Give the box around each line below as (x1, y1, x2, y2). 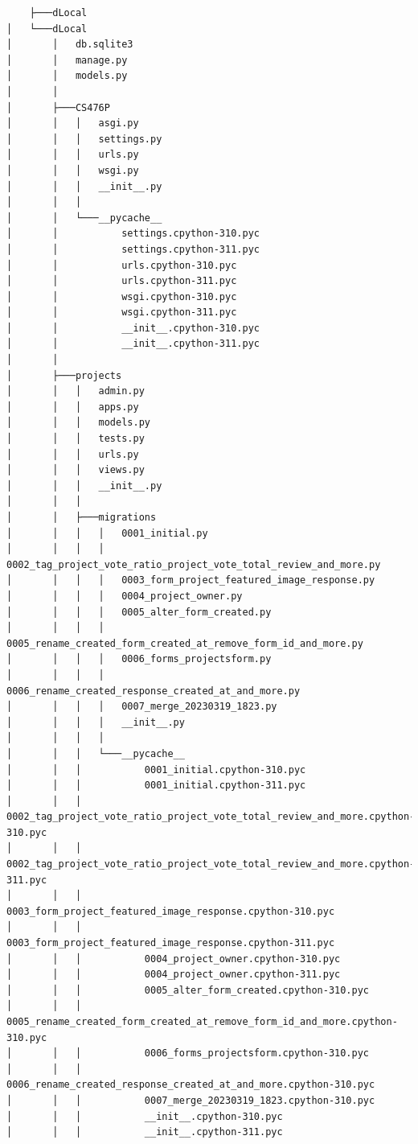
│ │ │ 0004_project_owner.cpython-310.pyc (6, 953, 341, 965)
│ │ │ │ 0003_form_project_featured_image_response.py (6, 574, 375, 586)
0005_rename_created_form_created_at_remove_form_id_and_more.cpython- (6, 1016, 398, 1027)
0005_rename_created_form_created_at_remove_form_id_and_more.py (6, 637, 363, 649)
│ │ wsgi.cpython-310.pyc (6, 290, 237, 302)
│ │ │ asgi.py (6, 117, 139, 130)
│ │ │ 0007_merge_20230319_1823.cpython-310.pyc (6, 1094, 375, 1106)
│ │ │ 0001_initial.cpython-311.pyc (6, 780, 306, 792)
